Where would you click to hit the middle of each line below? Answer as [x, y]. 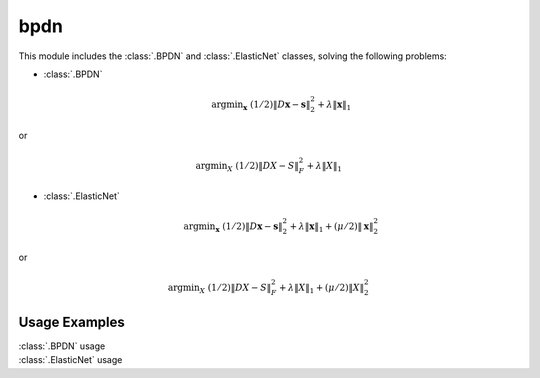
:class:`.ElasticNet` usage [70, 360]
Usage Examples [71, 321]
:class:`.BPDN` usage [62, 346]
